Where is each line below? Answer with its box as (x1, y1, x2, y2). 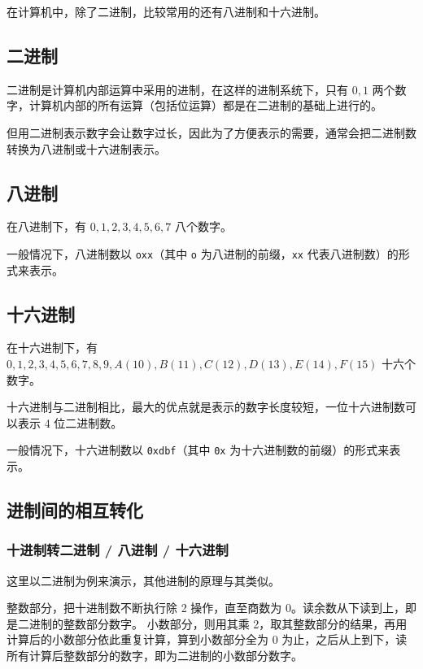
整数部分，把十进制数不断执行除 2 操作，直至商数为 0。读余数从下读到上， (7, 599, 405, 616)
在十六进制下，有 (7, 339, 98, 356)
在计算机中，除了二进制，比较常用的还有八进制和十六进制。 (7, 3, 325, 20)
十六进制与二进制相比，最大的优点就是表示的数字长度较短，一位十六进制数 (7, 398, 405, 415)
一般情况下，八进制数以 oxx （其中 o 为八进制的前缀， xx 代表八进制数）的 (7, 245, 399, 262)
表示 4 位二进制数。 (17, 414, 123, 431)
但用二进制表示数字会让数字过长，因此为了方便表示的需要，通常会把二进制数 (7, 124, 416, 141)
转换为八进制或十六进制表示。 (7, 140, 166, 157)
